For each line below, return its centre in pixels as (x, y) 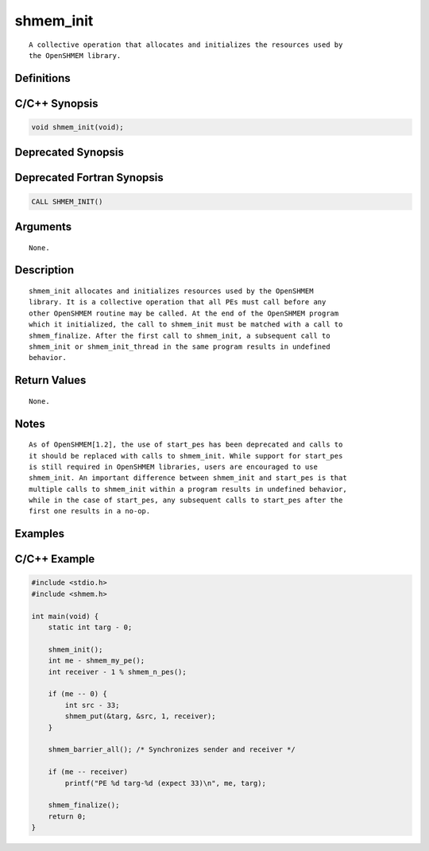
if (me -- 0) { (77, 694)
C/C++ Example (55, 559)
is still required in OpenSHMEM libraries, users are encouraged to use (173, 466)
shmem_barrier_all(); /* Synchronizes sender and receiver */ (172, 750)
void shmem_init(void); (78, 127)
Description (44, 270)
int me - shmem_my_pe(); (97, 661)
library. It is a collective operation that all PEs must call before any (178, 302)
